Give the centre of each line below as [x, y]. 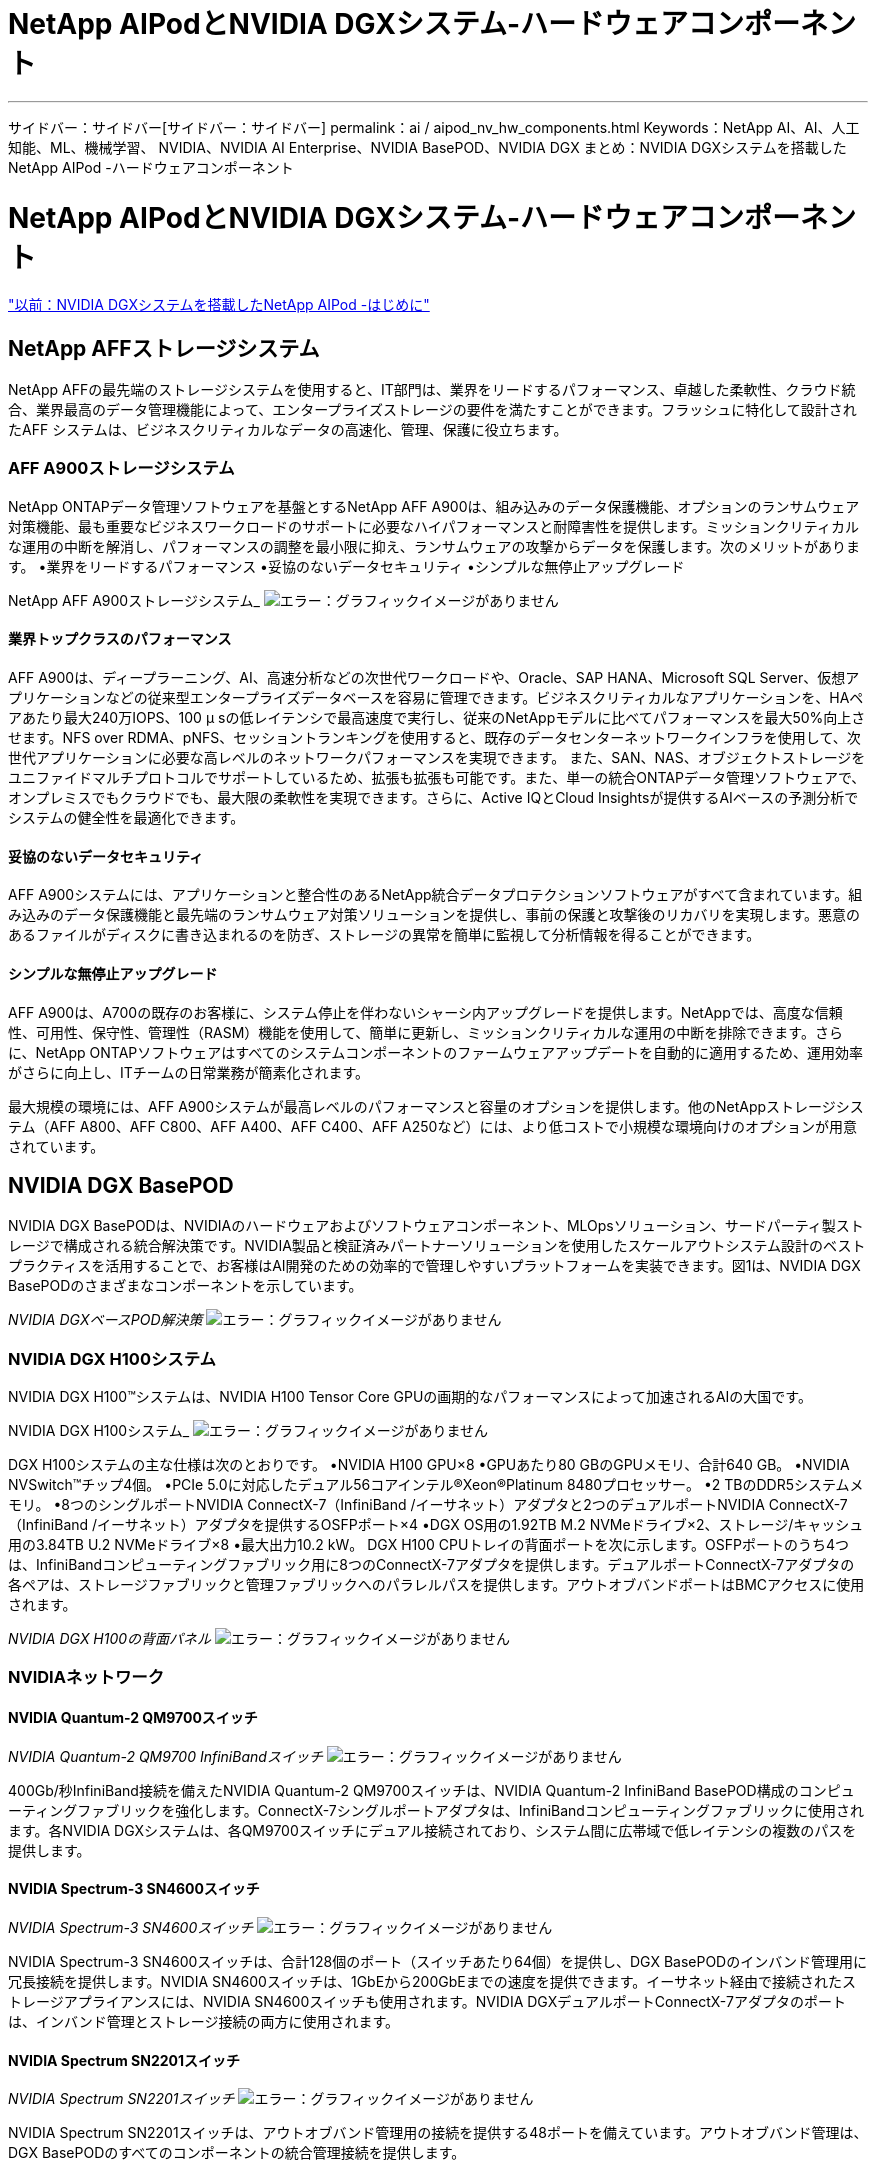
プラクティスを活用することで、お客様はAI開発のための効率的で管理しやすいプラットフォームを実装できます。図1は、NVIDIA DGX [434, 1266]
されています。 [56, 1146]
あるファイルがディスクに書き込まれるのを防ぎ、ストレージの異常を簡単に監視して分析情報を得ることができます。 [384, 935]
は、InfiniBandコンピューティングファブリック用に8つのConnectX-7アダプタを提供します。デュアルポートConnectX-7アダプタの [431, 1565]
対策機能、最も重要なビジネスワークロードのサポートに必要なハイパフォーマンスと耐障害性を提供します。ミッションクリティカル [433, 526]
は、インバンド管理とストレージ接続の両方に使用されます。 [204, 2021]
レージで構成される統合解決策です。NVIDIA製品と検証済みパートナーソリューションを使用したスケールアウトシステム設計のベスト [437, 1246]
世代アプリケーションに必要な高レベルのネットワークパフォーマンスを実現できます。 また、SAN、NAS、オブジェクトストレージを [437, 758]
